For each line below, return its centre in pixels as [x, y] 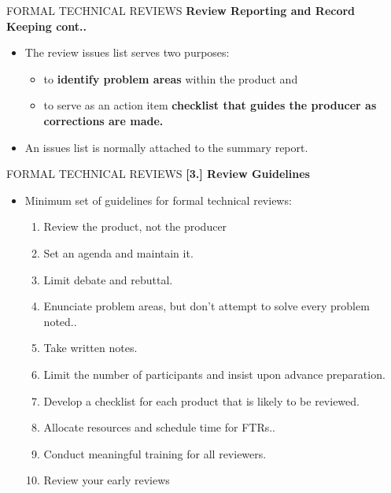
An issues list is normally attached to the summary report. [166, 147]
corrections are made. [103, 120]
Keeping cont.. [47, 26]
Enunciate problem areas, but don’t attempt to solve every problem [207, 306]
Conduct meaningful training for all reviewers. [155, 453]
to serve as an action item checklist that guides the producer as [210, 105]
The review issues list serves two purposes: [127, 52]
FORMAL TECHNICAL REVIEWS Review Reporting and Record [181, 10]
